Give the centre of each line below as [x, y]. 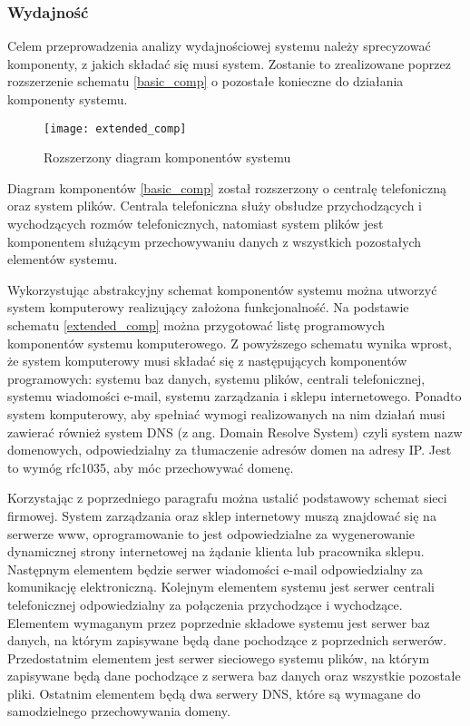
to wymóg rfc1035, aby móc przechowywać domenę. [151, 467]
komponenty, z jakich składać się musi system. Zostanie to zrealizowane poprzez [229, 63]
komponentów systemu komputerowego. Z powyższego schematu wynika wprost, [230, 343]
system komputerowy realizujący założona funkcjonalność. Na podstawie [208, 307]
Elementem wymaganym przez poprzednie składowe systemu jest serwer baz [219, 622]
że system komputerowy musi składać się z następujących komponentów [207, 361]
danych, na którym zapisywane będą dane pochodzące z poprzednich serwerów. [227, 640]
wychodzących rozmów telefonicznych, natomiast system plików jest [196, 224]
